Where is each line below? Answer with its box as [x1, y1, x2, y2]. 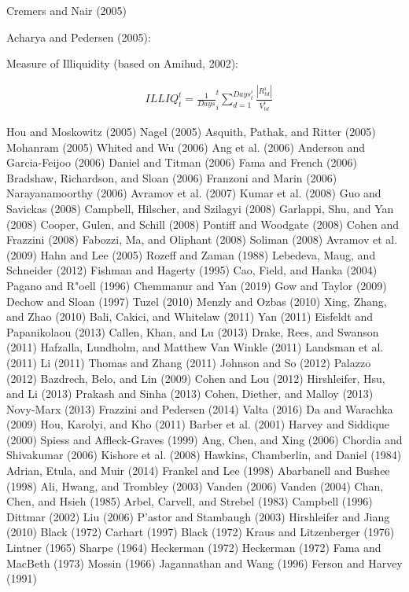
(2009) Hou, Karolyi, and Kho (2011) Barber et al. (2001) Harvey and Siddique [6, 416, 389, 432]
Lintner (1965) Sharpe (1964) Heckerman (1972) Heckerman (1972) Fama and [6, 539, 381, 556]
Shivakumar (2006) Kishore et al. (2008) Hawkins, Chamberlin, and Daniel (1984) [6, 447, 402, 463]
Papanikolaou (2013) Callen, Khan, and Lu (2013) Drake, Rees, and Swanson [6, 323, 379, 340]
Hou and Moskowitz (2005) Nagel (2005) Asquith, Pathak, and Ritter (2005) [6, 123, 376, 139]
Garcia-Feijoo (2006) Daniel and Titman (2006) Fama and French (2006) [6, 154, 357, 171]
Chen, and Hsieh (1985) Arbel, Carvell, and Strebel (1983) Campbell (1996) [6, 493, 373, 509]
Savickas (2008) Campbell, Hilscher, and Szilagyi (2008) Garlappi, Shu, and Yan [6, 200, 394, 216]
